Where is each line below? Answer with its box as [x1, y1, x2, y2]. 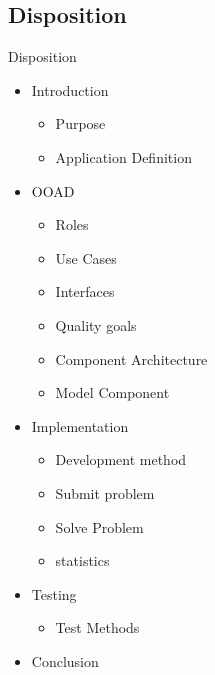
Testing [31, 583, 77, 604]
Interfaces [55, 281, 115, 302]
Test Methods [55, 617, 140, 638]
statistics [55, 550, 110, 571]
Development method [55, 449, 187, 470]
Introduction [31, 79, 109, 100]
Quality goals [55, 314, 137, 335]
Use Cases [55, 247, 117, 268]
